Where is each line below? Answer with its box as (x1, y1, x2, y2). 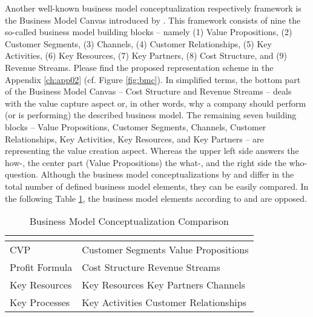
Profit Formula (10, 260, 73, 275)
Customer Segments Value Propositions (82, 242, 249, 257)
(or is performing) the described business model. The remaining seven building (5, 108, 297, 121)
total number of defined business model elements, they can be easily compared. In (5, 179, 309, 192)
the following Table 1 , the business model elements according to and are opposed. (5, 192, 308, 204)
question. (5, 168, 38, 181)
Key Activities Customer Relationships (82, 295, 246, 310)
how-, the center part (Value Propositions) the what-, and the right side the (5, 156, 286, 169)
